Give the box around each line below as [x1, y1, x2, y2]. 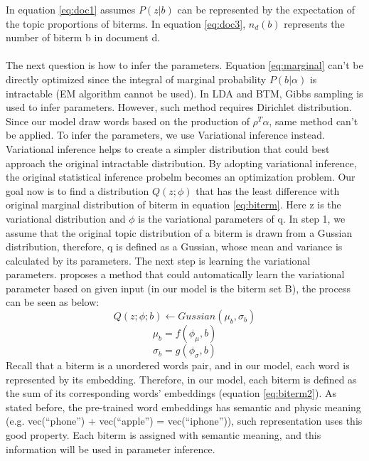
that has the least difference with [196, 183, 340, 198]
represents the [284, 16, 345, 31]
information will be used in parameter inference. [6, 441, 215, 456]
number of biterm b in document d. [6, 30, 161, 45]
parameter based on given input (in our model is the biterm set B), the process [6, 280, 351, 295]
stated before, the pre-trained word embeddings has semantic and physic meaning [6, 399, 361, 414]
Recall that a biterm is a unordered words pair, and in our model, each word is [6, 358, 350, 373]
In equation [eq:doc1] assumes [6, 2, 136, 16]
